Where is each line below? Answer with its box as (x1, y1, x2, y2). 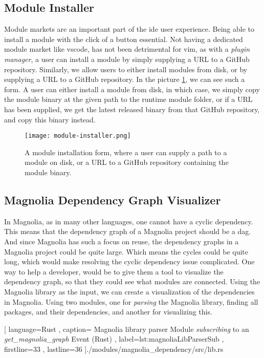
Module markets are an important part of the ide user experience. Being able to (4, 24, 255, 34)
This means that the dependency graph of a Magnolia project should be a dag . (4, 226, 251, 237)
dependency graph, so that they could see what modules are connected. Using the (4, 276, 260, 287)
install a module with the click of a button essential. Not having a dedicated (4, 33, 243, 44)
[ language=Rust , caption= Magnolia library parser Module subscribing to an (4, 323, 249, 334)
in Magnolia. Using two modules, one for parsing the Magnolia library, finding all (4, 296, 258, 307)
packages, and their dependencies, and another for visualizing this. (4, 306, 212, 317)
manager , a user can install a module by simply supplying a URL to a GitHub (4, 53, 250, 64)
